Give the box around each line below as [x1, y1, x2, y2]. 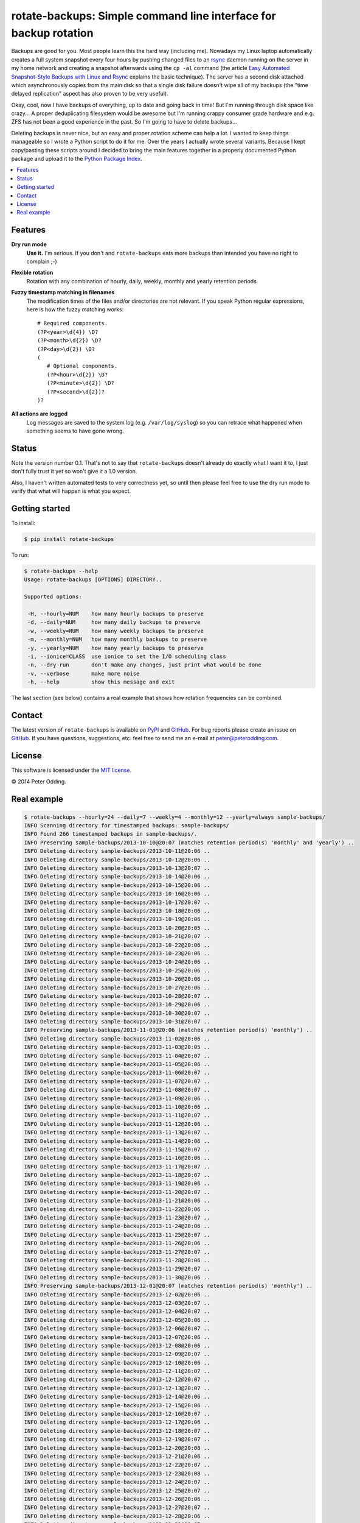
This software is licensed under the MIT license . [11, 766, 132, 774]
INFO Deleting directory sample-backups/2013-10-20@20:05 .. [24, 924, 210, 931]
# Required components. [37, 320, 108, 327]
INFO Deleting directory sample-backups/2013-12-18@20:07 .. [24, 1427, 210, 1434]
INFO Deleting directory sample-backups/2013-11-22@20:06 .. [24, 1206, 210, 1212]
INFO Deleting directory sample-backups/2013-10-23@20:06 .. [24, 950, 210, 956]
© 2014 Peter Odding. [11, 777, 66, 785]
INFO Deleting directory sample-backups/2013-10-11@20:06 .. [24, 847, 210, 855]
